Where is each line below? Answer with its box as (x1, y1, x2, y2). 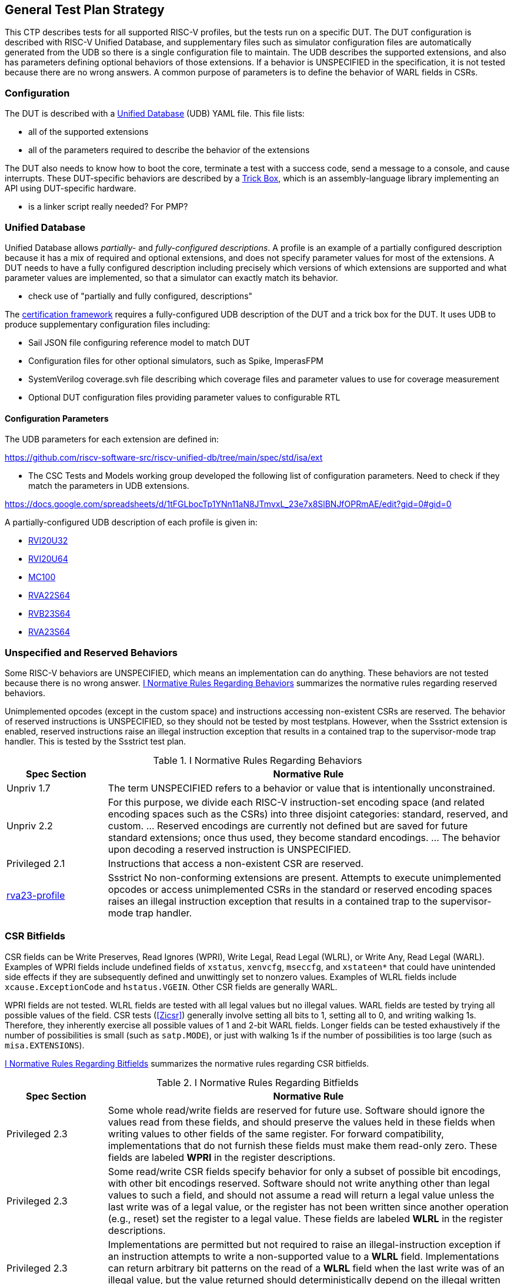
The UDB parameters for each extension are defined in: (5, 434, 219, 445)
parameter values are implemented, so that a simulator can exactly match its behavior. (5, 272, 338, 283)
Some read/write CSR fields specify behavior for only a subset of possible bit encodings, (108, 1165, 501, 1177)
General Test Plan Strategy (5, 2, 165, 17)
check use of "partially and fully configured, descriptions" (28, 290, 253, 301)
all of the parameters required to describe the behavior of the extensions (28, 145, 310, 155)
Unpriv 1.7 (6, 782, 51, 794)
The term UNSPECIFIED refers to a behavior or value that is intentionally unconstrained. (108, 782, 495, 794)
